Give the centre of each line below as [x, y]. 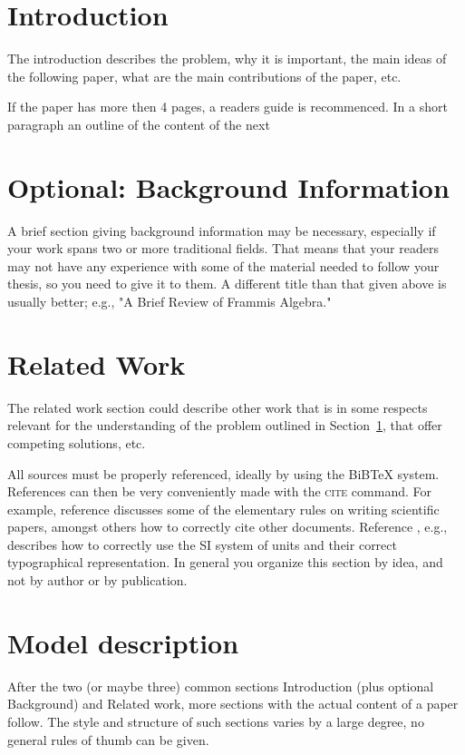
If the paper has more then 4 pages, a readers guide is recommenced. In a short [228, 107]
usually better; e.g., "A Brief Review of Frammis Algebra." [170, 301]
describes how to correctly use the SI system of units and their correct [202, 544]
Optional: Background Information [228, 186]
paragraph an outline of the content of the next [139, 124]
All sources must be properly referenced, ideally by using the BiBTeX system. [223, 473]
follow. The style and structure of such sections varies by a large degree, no [216, 721]
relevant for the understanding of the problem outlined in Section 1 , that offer [225, 425]
